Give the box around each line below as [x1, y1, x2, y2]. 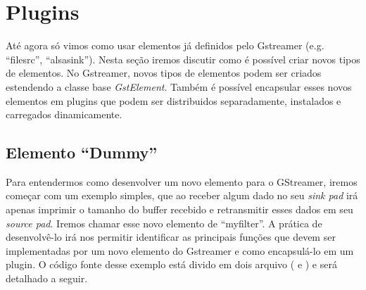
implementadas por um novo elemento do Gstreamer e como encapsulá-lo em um [6, 243, 354, 258]
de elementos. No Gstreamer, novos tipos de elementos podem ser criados [6, 65, 322, 80]
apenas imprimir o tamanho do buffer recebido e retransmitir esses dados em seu [6, 202, 353, 217]
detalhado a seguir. [6, 271, 88, 286]
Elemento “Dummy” [6, 141, 158, 163]
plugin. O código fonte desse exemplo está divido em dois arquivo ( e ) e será [6, 257, 337, 272]
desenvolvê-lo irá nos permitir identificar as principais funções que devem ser [6, 229, 336, 244]
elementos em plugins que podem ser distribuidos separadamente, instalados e [6, 93, 341, 108]
